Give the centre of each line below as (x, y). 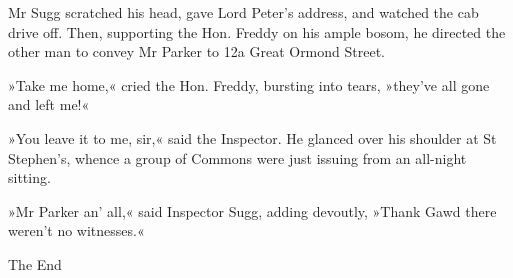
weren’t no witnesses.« (76, 230)
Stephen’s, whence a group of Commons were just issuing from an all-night (237, 157)
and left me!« (49, 104)
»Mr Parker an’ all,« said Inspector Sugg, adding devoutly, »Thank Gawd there (252, 210)
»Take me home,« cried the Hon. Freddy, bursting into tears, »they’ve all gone (249, 84)
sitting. (29, 177)
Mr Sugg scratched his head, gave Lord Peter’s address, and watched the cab (243, 12)
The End (35, 263)
